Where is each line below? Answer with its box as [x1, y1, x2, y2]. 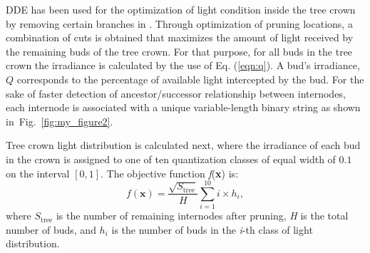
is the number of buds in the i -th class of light [111, 222, 313, 237]
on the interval [6, 165, 70, 180]
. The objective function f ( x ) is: [101, 165, 239, 180]
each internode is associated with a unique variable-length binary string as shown [6, 100, 361, 115]
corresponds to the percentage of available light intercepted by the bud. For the [16, 71, 364, 86]
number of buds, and [6, 222, 96, 237]
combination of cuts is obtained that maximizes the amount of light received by [6, 30, 354, 45]
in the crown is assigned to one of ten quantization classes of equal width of [6, 151, 336, 166]
